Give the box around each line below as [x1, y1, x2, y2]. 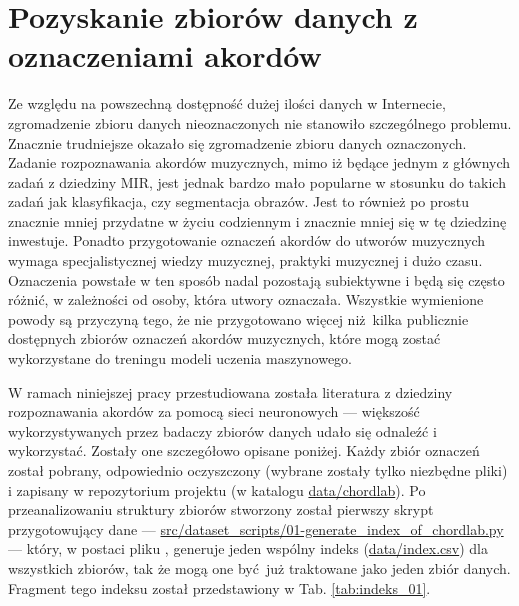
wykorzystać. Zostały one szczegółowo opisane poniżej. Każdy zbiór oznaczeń [8, 440, 480, 461]
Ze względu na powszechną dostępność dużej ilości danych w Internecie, [8, 93, 446, 114]
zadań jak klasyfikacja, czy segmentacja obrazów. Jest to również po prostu [8, 191, 470, 212]
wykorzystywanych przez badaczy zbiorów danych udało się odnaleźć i [8, 420, 437, 441]
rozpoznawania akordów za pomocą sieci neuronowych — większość [8, 401, 420, 422]
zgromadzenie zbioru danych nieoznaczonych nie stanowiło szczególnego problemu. [8, 112, 512, 133]
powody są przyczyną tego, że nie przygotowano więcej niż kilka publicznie [8, 308, 469, 329]
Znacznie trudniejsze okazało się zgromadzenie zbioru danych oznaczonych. [8, 132, 467, 153]
